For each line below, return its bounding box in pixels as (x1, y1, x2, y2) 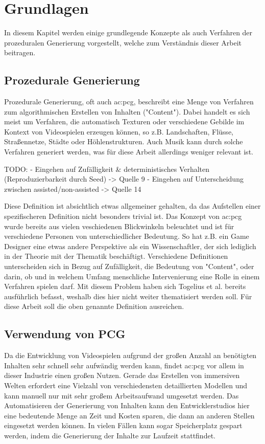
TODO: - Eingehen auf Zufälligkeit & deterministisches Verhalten (4, 163, 210, 174)
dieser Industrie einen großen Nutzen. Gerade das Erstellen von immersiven (4, 370, 240, 381)
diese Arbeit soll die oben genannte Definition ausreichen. (4, 301, 184, 312)
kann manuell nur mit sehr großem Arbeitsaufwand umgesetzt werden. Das (4, 390, 239, 401)
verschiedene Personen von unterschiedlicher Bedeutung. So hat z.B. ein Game (4, 231, 249, 241)
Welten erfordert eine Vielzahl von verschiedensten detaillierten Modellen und (4, 380, 247, 390)
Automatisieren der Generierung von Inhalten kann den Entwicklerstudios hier (4, 400, 250, 411)
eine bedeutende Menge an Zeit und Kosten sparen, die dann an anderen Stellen (4, 410, 255, 420)
